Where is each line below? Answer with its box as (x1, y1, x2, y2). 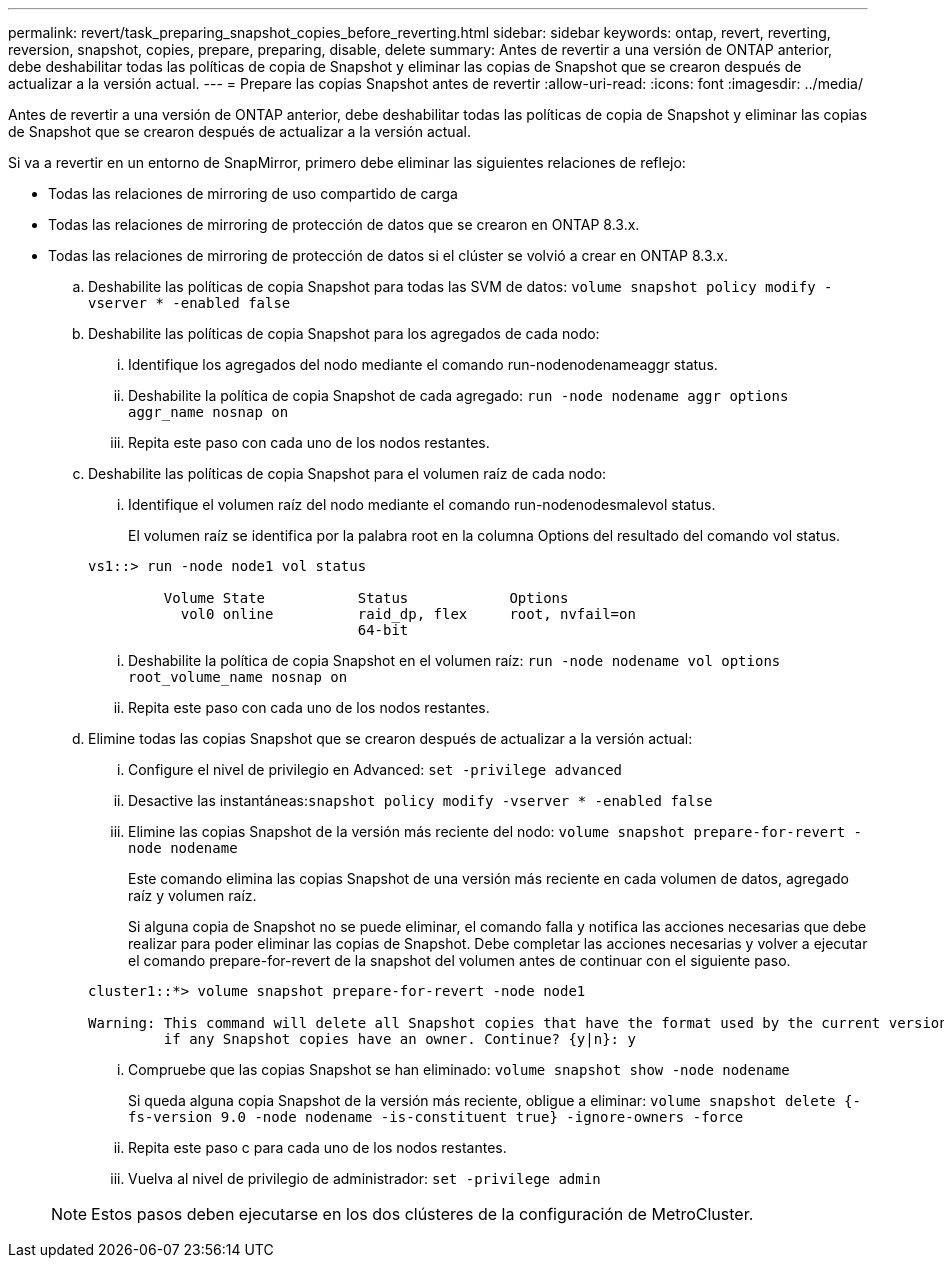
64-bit (357, 622, 409, 638)
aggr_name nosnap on (128, 404, 289, 420)
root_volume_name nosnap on (128, 669, 348, 685)
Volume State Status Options (163, 590, 569, 606)
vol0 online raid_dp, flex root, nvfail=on (180, 606, 636, 622)
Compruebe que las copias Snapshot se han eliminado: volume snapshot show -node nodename (128, 1061, 790, 1078)
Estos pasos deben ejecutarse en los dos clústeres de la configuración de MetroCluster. (91, 1204, 754, 1224)
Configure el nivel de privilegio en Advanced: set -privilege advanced (128, 761, 623, 778)
